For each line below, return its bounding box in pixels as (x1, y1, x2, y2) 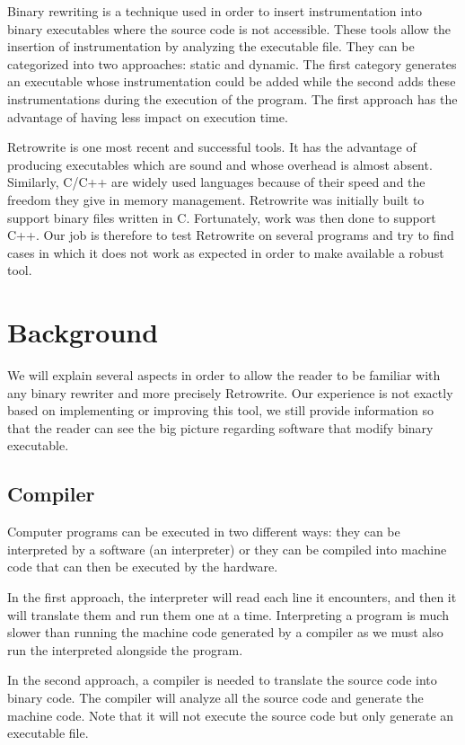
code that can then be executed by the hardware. (7, 557, 278, 576)
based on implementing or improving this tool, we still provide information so (7, 401, 434, 420)
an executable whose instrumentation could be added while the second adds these (7, 72, 456, 91)
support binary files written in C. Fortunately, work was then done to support (7, 208, 436, 226)
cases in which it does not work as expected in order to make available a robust (7, 243, 444, 262)
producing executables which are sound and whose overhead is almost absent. (7, 155, 433, 173)
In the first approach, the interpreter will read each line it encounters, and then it (7, 587, 457, 606)
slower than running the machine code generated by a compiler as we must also (7, 623, 443, 642)
